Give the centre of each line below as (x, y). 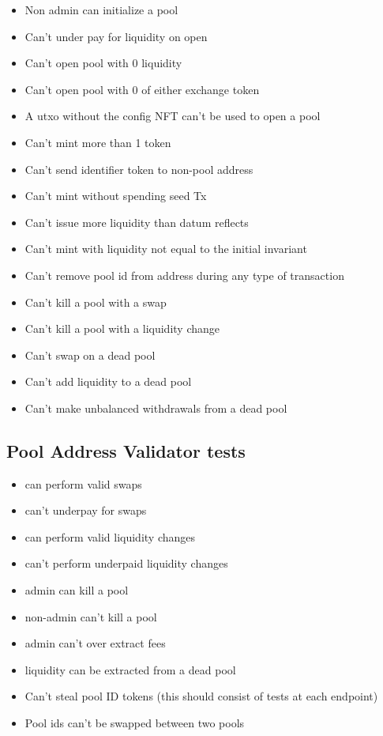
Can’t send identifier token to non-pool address (139, 169)
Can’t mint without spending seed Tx (116, 196)
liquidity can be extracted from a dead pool (130, 669)
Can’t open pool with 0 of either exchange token (142, 89)
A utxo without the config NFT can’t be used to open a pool (173, 116)
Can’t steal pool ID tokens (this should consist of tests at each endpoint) (201, 696)
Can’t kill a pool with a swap (96, 302)
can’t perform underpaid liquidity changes (126, 563)
